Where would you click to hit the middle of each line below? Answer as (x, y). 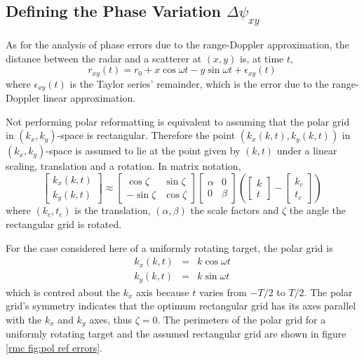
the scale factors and (235, 210)
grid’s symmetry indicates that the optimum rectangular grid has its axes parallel (181, 306)
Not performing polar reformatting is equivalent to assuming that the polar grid (178, 121)
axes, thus (110, 319)
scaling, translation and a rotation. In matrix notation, (123, 166)
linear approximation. (89, 98)
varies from (223, 292)
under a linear (307, 151)
